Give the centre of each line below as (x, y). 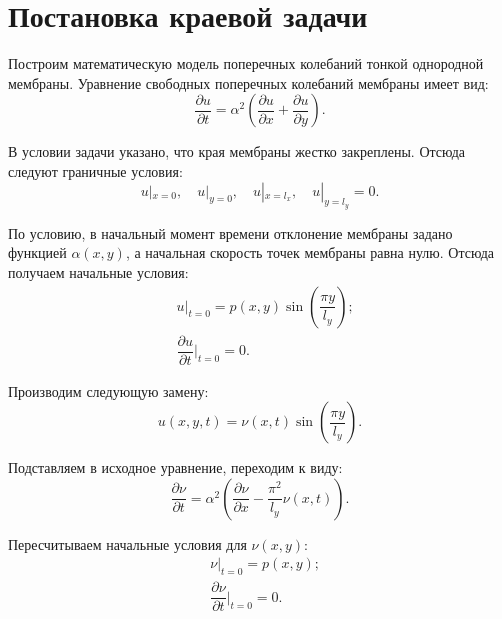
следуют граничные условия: (95, 170)
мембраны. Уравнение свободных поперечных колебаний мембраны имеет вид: (248, 82)
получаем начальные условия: (98, 271)
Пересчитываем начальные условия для (127, 543)
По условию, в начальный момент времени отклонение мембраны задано (230, 232)
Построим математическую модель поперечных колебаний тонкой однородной (246, 63)
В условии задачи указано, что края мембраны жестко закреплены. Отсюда (237, 151)
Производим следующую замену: (108, 390)
